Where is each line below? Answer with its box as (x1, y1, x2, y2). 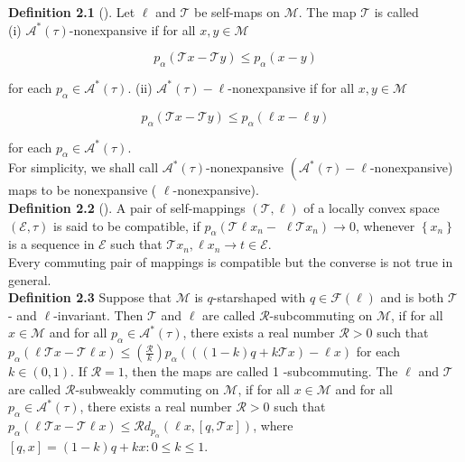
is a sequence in (8, 235, 95, 254)
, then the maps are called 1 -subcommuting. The (124, 362, 398, 381)
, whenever (355, 216, 415, 235)
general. (8, 270, 51, 289)
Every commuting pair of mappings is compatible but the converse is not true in (8, 252, 453, 271)
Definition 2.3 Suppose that (8, 288, 172, 307)
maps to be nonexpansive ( (8, 180, 157, 199)
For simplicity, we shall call (8, 158, 159, 177)
